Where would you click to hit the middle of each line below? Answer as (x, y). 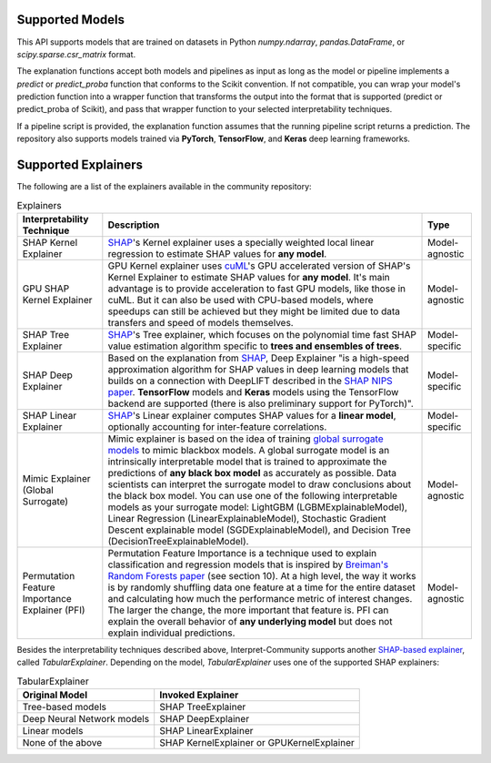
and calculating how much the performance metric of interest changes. (260, 598)
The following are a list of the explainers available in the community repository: (165, 187)
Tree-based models (64, 707)
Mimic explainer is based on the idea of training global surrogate (245, 439)
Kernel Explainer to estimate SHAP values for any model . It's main (249, 277)
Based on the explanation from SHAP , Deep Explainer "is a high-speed (258, 358)
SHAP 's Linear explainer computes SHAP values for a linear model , (252, 415)
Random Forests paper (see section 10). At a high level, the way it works (262, 575)
